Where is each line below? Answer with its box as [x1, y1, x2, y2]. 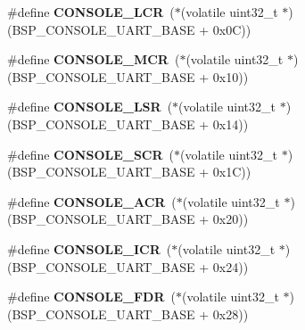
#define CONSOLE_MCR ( [7, 50, 180, 69]
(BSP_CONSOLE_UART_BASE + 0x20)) [7, 210, 249, 228]
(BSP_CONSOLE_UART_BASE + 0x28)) [7, 304, 249, 323]
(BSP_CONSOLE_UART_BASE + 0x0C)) [7, 20, 251, 38]
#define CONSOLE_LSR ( [7, 97, 173, 116]
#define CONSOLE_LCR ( [7, 3, 175, 21]
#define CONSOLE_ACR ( [7, 192, 177, 210]
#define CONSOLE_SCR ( [7, 144, 175, 163]
